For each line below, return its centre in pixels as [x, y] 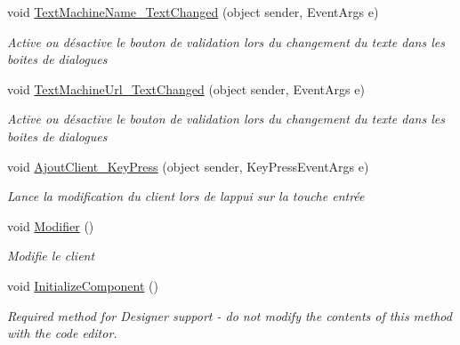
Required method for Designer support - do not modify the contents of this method [230, 315]
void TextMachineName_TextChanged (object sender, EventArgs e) [193, 12]
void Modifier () [51, 225]
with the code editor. [62, 333]
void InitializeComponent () [83, 285]
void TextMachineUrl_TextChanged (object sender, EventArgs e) [186, 88]
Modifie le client [51, 256]
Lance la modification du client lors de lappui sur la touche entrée [186, 196]
